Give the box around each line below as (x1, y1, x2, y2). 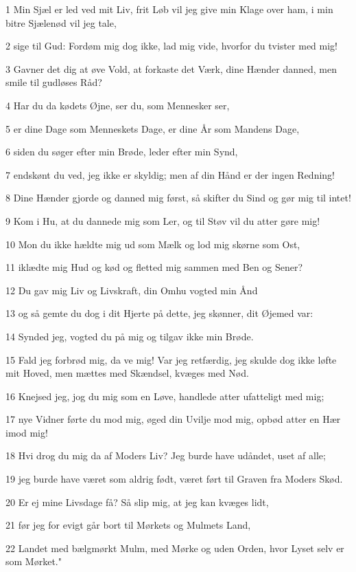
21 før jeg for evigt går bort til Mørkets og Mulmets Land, (5, 518, 251, 532)
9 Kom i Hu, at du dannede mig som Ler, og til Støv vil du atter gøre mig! (5, 213, 320, 228)
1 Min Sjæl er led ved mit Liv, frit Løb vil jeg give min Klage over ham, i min (5, 2, 333, 16)
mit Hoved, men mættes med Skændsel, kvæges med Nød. (5, 366, 249, 380)
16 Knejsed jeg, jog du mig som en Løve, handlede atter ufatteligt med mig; (5, 388, 324, 403)
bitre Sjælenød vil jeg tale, (5, 15, 117, 30)
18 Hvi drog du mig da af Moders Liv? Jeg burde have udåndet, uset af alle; (5, 448, 326, 463)
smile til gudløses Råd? (5, 75, 102, 89)
